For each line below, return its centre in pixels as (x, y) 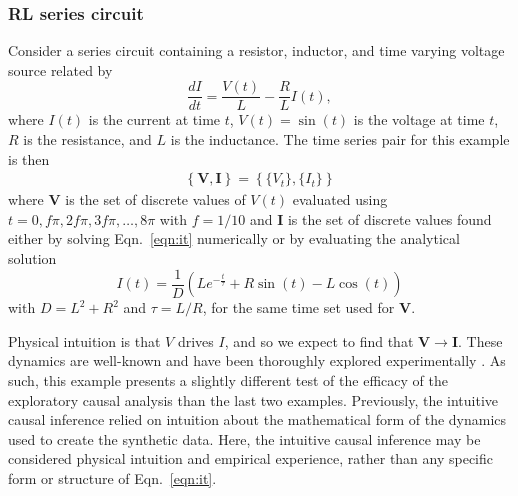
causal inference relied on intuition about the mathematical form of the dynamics (257, 419)
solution (32, 258)
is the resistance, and (87, 139)
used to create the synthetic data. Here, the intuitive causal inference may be (244, 438)
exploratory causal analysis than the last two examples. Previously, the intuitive (253, 399)
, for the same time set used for (298, 307)
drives (195, 340)
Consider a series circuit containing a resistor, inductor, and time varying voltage (256, 50)
